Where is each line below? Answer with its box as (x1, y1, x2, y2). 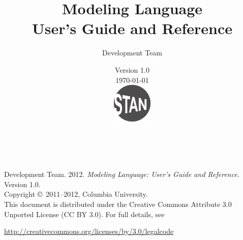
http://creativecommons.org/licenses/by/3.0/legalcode (4, 226, 174, 236)
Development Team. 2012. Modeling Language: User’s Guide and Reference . (4, 169, 239, 179)
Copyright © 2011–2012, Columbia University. (4, 189, 148, 199)
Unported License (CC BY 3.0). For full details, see (4, 208, 165, 219)
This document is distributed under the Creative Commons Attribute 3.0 (4, 199, 232, 209)
